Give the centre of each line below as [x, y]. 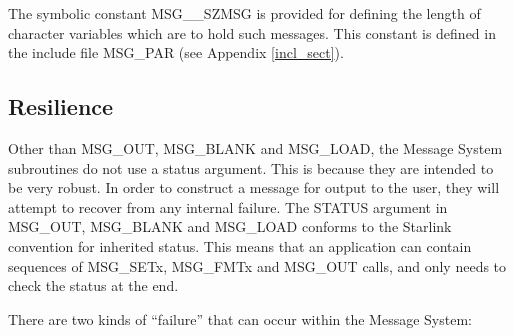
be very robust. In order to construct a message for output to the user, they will [254, 187]
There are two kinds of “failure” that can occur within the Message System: [240, 318]
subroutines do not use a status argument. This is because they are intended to [251, 167]
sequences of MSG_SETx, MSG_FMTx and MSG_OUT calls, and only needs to [257, 265]
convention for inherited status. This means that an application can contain [240, 245]
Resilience [61, 106]
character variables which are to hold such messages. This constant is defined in [252, 32]
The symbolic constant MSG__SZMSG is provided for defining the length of [244, 13]
